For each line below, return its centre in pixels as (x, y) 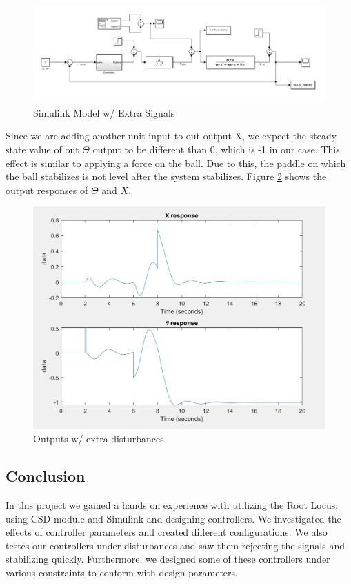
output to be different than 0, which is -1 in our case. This (216, 149)
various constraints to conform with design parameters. (122, 572)
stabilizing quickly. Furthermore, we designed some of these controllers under (168, 559)
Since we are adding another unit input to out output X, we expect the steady (171, 136)
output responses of (47, 189)
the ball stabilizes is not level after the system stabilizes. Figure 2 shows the (166, 176)
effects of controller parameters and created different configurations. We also (167, 532)
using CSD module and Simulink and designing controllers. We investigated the (173, 518)
